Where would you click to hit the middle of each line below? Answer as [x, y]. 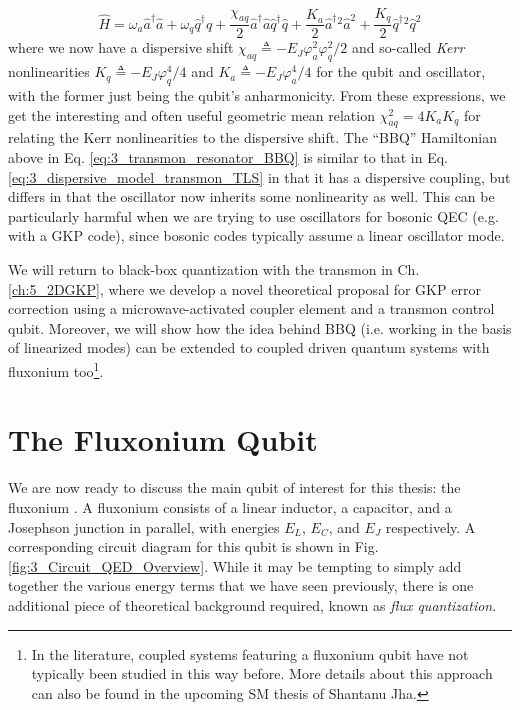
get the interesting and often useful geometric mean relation [191, 114]
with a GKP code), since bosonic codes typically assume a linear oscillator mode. [256, 235]
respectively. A [430, 526]
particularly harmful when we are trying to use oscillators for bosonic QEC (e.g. [253, 215]
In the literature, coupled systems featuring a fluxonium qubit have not [250, 653]
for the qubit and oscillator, [401, 71]
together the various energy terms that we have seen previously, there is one [241, 585]
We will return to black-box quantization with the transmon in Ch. [214, 269]
